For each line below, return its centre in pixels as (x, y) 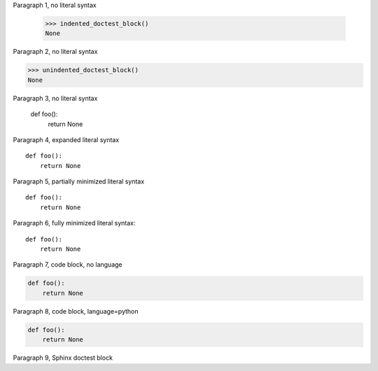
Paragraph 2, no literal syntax (55, 52)
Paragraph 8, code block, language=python (76, 311)
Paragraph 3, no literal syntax (55, 98)
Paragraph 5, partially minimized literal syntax (79, 181)
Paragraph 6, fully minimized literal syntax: (74, 223)
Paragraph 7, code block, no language (68, 265)
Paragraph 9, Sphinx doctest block (63, 358)
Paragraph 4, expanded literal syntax (66, 139)
